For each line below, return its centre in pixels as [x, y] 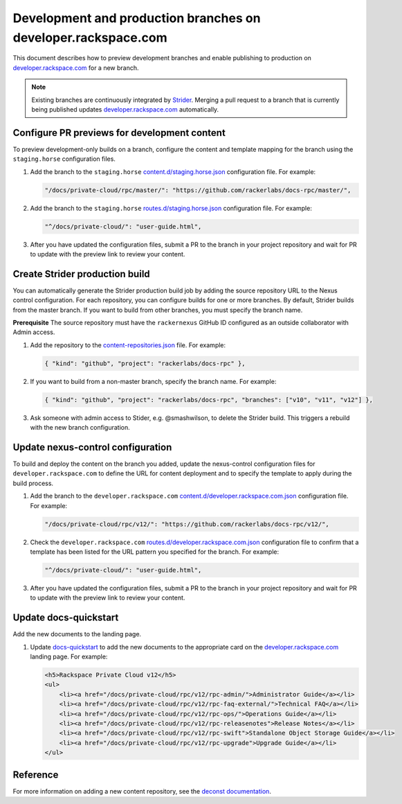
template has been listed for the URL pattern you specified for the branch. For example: [155, 552]
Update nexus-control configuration [92, 447]
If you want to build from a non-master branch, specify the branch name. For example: [153, 381]
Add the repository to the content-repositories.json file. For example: [128, 345]
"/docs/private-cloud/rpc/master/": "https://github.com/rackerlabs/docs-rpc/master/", [198, 190]
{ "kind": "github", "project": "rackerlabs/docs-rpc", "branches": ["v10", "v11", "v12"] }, [209, 400]
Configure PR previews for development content [119, 133]
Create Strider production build [81, 274]
